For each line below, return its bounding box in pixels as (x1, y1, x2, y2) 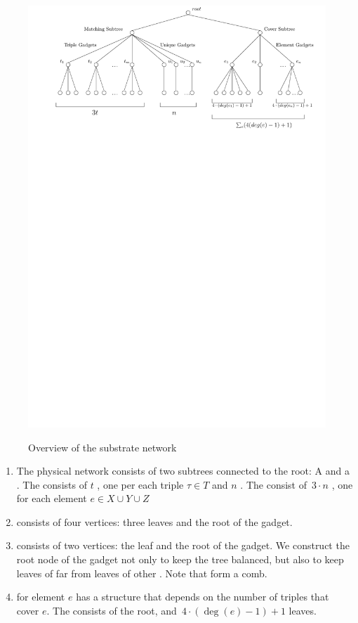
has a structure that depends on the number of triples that (76, 589, 329, 604)
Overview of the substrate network (28, 439, 177, 454)
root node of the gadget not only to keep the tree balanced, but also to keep (16, 552, 344, 567)
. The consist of (240, 477, 307, 492)
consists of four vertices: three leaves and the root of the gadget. (16, 514, 293, 529)
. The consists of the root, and (46, 603, 177, 617)
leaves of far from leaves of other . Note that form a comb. (16, 565, 267, 580)
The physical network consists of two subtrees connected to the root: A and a (16, 463, 350, 478)
